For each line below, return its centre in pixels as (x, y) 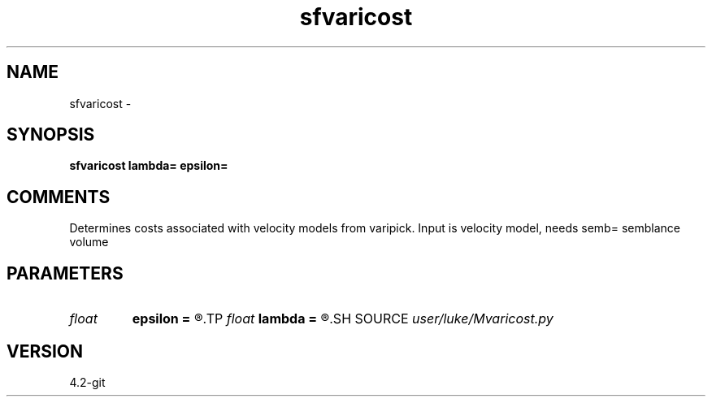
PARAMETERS (65, 273)
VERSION (45, 351)
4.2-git (87, 382)
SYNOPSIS (51, 135)
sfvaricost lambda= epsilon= (149, 166)
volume (89, 242)
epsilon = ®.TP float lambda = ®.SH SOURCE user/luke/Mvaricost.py (343, 319)
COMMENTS (59, 197)
